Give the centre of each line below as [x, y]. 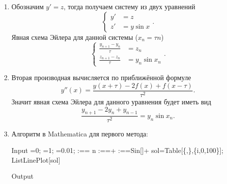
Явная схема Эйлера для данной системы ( [75, 37]
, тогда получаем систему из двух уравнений [130, 6]
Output [22, 176]
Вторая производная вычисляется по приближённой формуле [101, 77]
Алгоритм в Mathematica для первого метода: [80, 134]
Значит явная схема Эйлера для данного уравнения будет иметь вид [111, 102]
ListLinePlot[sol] [36, 159]
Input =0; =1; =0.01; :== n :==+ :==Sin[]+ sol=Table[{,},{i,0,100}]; [117, 150]
